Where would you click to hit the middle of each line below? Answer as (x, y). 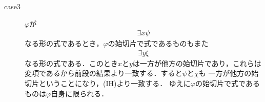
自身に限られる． (80, 93)
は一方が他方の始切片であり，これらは (197, 63)
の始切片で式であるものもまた (158, 43)
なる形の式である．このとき (71, 63)
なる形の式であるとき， (64, 43)
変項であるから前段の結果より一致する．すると (104, 73)
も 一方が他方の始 (229, 73)
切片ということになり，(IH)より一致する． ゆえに (108, 83)
